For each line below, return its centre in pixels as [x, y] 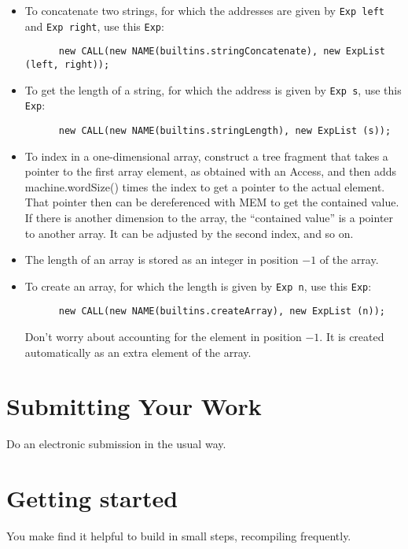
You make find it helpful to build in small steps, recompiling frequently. [179, 536]
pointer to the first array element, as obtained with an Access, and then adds [211, 171]
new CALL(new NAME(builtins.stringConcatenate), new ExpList [222, 52]
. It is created [352, 337]
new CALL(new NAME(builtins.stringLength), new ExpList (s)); [225, 130]
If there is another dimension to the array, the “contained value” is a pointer [209, 217]
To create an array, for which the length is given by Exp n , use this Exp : [198, 286]
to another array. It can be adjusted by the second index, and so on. [189, 233]
